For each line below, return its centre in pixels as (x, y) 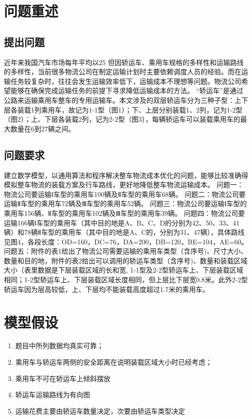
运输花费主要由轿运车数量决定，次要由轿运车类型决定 (100, 411)
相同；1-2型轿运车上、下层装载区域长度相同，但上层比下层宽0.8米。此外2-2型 (126, 280)
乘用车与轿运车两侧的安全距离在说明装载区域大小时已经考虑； (114, 362)
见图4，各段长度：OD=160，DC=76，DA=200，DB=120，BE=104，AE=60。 (126, 241)
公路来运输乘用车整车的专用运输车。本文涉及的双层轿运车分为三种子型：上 (123, 100)
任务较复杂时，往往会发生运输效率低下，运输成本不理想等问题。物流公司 (126, 81)
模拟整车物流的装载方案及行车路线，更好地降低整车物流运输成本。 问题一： (124, 185)
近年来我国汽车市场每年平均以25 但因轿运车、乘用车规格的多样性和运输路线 (124, 62)
